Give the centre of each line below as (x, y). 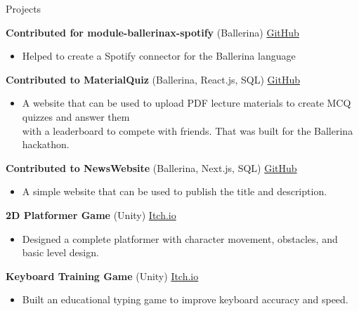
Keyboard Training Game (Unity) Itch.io (102, 276)
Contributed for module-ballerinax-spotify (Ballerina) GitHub (152, 32)
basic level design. (60, 252)
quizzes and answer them (76, 116)
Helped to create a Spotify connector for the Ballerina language (159, 56)
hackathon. (46, 144)
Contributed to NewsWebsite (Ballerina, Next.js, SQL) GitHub (151, 167)
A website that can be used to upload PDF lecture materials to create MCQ (187, 103)
